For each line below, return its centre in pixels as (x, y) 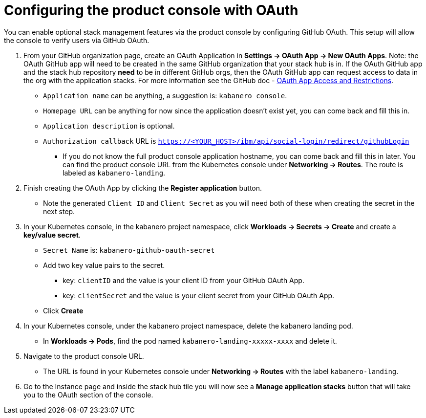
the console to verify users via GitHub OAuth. (77, 40)
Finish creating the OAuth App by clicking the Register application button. (143, 188)
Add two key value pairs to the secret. (104, 265)
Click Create (63, 310)
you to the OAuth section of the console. (88, 395)
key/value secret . (52, 235)
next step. (59, 211)
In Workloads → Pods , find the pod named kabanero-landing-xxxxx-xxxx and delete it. (190, 341)
